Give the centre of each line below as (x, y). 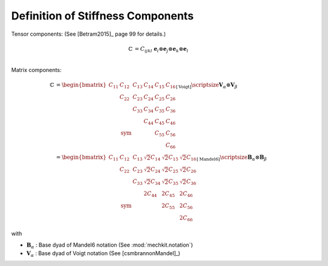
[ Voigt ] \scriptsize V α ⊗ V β (207, 86)
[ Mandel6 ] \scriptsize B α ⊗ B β (232, 158)
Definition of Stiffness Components (102, 16)
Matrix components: (36, 70)
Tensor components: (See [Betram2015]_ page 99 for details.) (89, 34)
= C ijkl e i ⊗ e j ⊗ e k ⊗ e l (161, 50)
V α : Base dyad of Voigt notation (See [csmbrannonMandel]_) (103, 254)
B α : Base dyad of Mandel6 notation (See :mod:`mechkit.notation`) (110, 245)
